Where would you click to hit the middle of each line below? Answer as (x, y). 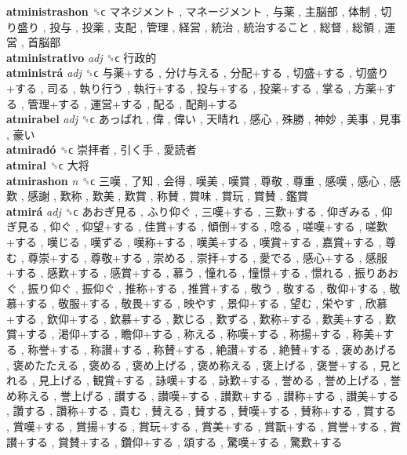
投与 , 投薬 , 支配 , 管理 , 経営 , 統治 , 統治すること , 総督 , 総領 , (215, 26)
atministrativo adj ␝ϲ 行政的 (82, 57)
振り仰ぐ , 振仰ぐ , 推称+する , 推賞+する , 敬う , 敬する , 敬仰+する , (207, 288)
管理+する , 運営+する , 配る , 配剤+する (133, 103)
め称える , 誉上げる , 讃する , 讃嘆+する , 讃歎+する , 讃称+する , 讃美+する (203, 395)
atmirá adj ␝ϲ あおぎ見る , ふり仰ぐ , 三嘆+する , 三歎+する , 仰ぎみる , (192, 211)
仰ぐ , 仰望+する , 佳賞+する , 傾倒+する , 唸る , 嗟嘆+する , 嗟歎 (219, 226)
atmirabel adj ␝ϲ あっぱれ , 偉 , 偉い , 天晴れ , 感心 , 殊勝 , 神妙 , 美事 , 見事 (204, 119)
